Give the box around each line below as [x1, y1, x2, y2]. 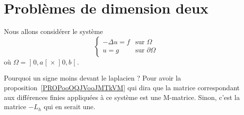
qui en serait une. [44, 101, 96, 112]
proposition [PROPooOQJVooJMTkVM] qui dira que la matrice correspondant [4, 82, 240, 92]
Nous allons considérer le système [4, 26, 103, 36]
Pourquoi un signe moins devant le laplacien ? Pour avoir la [4, 73, 181, 83]
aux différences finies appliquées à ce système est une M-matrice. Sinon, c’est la [4, 92, 240, 102]
